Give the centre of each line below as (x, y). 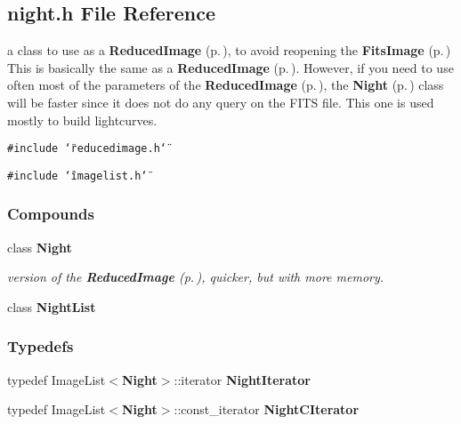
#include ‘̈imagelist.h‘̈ (77, 176)
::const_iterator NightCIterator (267, 409)
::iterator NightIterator (242, 379)
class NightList (52, 306)
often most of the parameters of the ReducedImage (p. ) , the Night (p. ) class (226, 85)
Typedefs (40, 346)
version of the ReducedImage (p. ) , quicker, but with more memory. (196, 277)
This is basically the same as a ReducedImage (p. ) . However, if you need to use (230, 67)
